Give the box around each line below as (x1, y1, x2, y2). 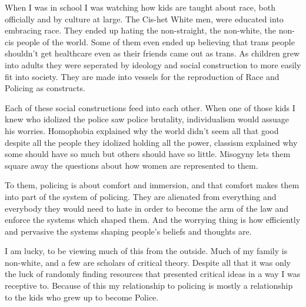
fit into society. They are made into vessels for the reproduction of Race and (5, 70, 280, 82)
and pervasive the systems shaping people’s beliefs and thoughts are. (5, 225, 252, 237)
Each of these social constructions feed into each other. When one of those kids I (5, 101, 295, 114)
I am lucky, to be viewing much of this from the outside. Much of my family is (5, 245, 288, 257)
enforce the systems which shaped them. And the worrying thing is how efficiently (5, 213, 301, 226)
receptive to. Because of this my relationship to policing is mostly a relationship (5, 279, 293, 292)
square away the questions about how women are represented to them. (5, 159, 258, 171)
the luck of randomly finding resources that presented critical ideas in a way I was (5, 268, 301, 280)
